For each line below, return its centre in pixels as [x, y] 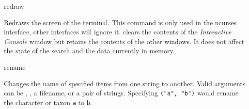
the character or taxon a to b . [48, 102]
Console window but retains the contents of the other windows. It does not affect [124, 41]
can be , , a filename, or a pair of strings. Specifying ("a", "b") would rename [121, 93]
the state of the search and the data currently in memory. [89, 51]
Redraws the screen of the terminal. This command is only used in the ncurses [120, 22]
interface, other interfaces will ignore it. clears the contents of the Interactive [118, 32]
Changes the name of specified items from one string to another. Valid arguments [125, 83]
